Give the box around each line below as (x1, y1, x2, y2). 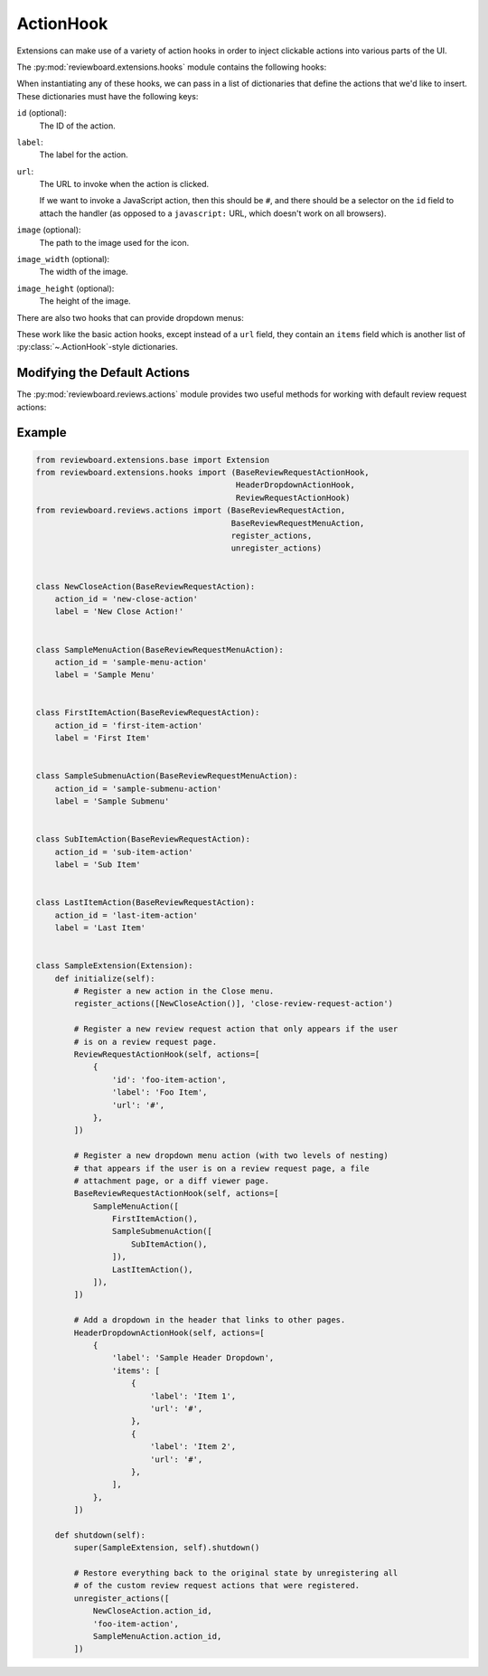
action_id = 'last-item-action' (54, 909, 199, 920)
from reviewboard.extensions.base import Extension (35, 455, 270, 465)
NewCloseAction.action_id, (92, 1605, 212, 1616)
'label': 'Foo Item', (111, 1088, 208, 1097)
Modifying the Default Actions (16, 365, 190, 381)
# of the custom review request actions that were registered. (73, 1580, 361, 1591)
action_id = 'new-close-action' (54, 593, 199, 604)
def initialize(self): (54, 973, 155, 984)
